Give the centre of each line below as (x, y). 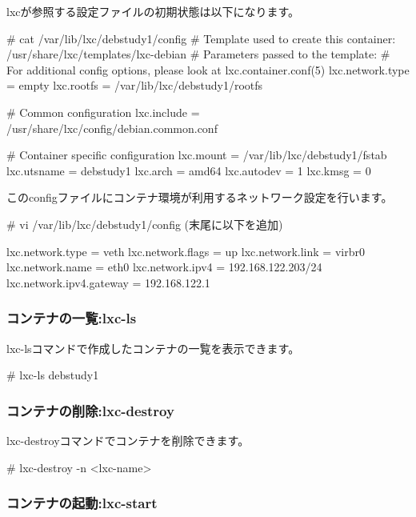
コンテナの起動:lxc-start (82, 503)
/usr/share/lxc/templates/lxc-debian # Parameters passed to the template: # (198, 54)
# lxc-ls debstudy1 (53, 375)
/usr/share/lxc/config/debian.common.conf (112, 128)
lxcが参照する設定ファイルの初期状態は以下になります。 (153, 11)
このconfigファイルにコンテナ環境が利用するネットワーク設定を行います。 (200, 197)
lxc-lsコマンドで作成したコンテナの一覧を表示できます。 (153, 348)
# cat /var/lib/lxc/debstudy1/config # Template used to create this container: (201, 38)
